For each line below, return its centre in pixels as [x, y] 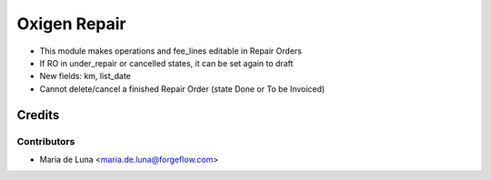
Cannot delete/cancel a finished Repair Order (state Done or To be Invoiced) [182, 89]
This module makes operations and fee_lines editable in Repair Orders [170, 51]
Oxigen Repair [71, 24]
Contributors [46, 141]
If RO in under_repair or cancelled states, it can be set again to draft [166, 63]
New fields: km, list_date [85, 76]
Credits [38, 115]
